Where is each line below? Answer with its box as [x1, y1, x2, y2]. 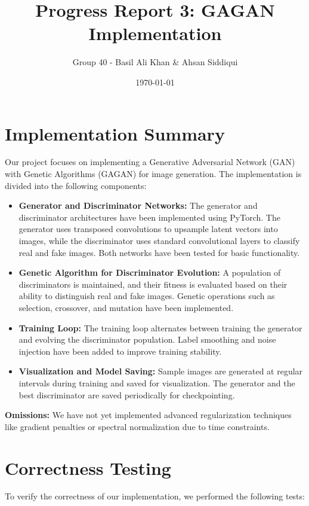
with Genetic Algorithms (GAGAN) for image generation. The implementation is [5, 167, 302, 180]
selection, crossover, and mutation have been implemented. [18, 301, 234, 313]
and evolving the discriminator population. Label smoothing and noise [18, 333, 276, 346]
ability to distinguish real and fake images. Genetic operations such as [18, 289, 275, 302]
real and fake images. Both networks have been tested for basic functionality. [18, 246, 300, 258]
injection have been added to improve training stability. [18, 345, 222, 357]
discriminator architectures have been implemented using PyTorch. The [18, 211, 280, 223]
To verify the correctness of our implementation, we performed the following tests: [5, 490, 305, 502]
